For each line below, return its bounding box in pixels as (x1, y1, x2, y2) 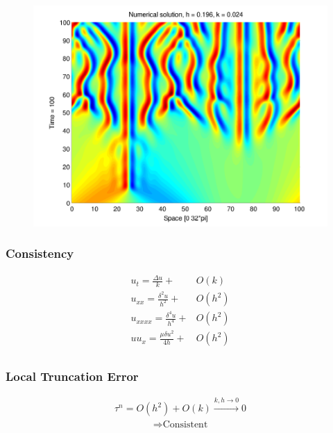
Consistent (162, 420, 208, 430)
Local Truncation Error (6, 368, 139, 385)
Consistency (6, 245, 74, 262)
